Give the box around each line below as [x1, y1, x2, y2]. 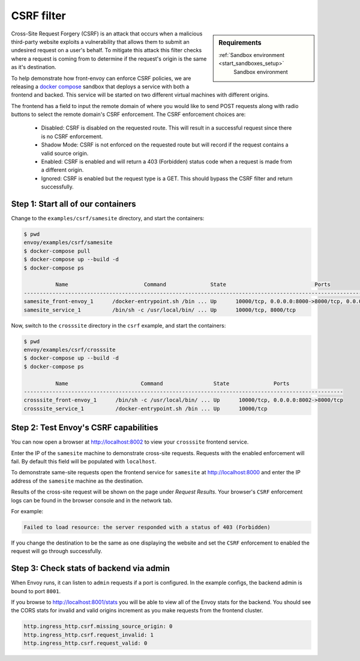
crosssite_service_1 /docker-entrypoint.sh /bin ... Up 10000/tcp [23, 405, 268, 412]
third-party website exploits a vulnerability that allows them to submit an [11, 38, 190, 45]
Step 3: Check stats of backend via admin [11, 563, 170, 573]
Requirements [218, 38, 262, 47]
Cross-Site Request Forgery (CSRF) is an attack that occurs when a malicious [11, 30, 203, 37]
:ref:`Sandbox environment [218, 51, 285, 58]
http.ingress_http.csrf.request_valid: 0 [23, 640, 148, 647]
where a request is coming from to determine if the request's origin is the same [11, 55, 207, 62]
